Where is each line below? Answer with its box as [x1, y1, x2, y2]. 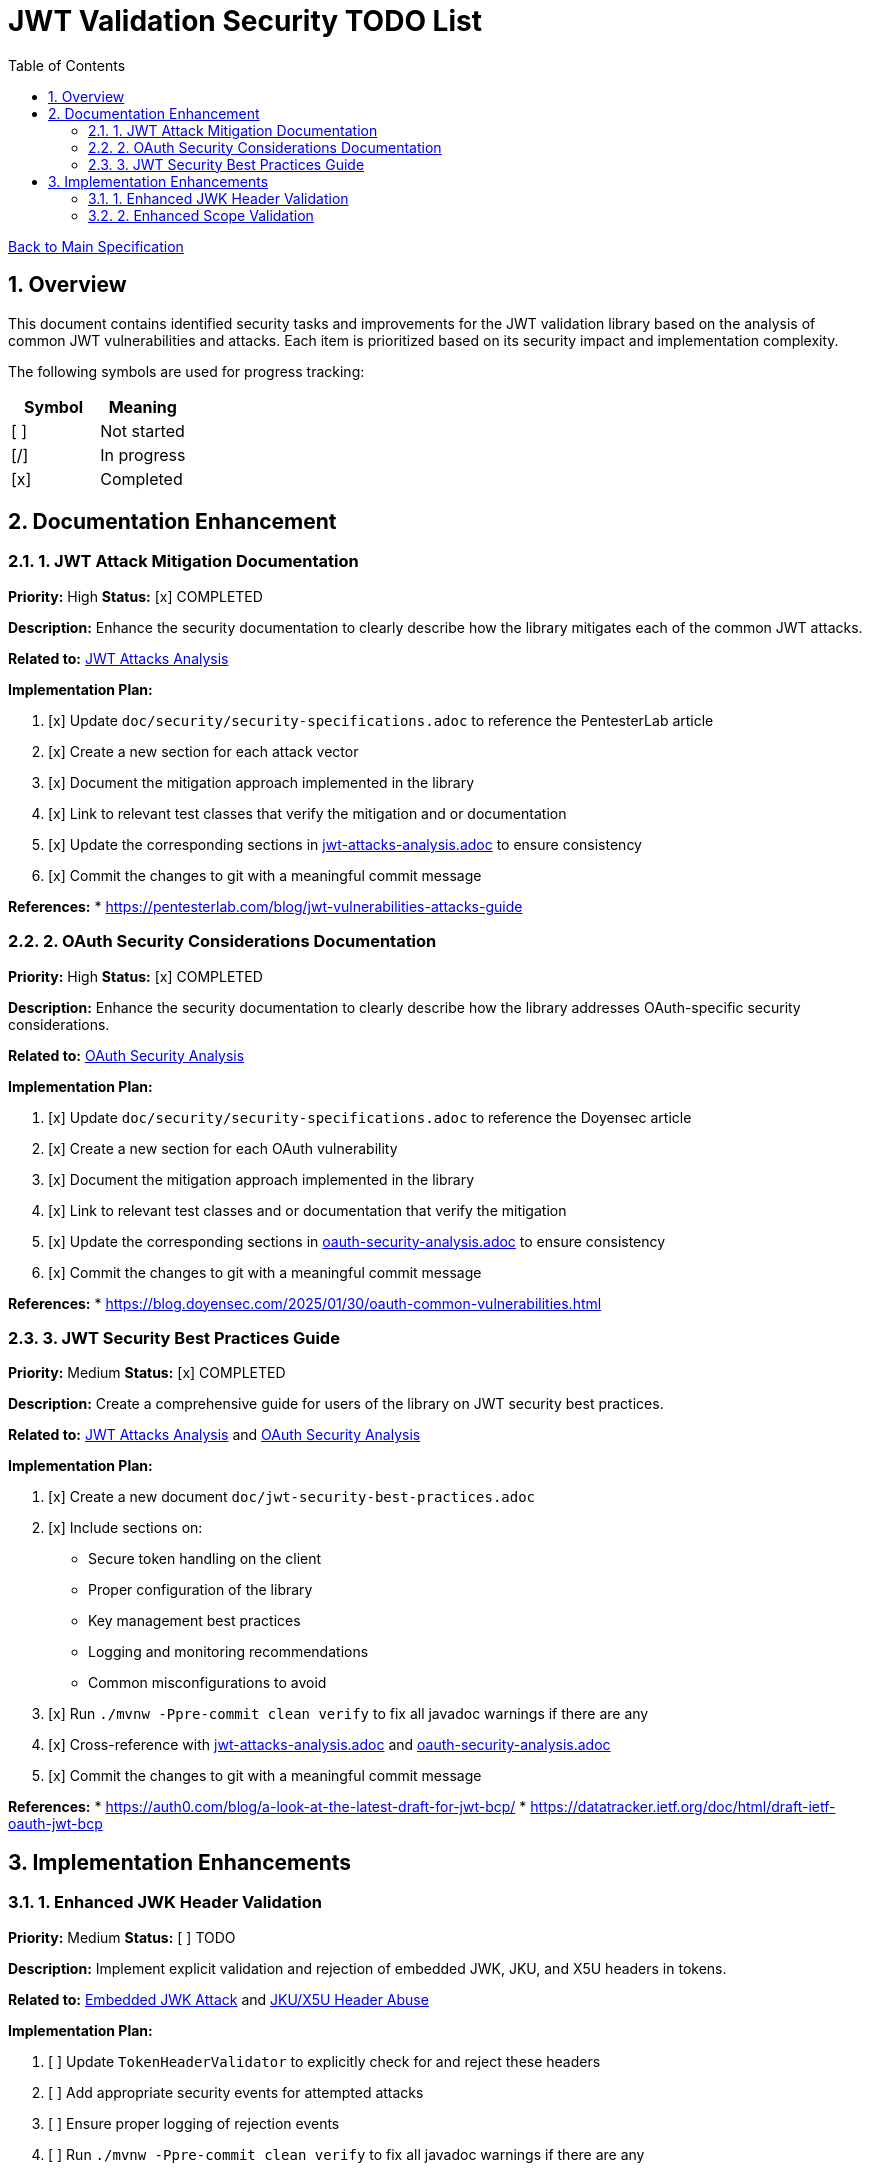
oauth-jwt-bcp [8, 1815, 103, 1833]
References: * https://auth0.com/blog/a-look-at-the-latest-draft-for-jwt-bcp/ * [8, 1798, 527, 1816]
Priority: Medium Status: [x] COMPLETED [8, 1364, 286, 1382]
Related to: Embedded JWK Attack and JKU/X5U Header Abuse [8, 1990, 429, 2008]
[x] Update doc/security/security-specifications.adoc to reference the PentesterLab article [48, 711, 714, 729]
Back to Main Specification [8, 237, 184, 255]
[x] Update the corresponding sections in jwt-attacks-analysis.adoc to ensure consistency [48, 835, 642, 853]
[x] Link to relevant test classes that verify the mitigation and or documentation [48, 804, 567, 822]
